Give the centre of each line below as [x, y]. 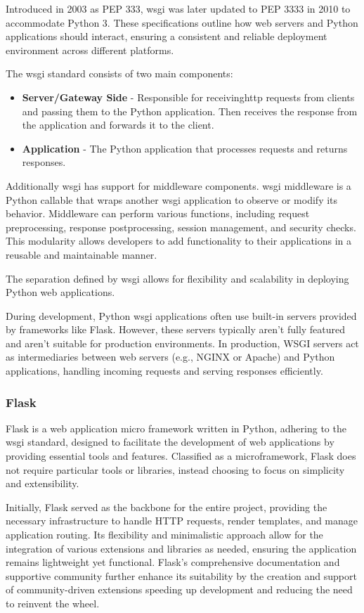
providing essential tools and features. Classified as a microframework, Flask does [181, 456]
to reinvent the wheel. [53, 603]
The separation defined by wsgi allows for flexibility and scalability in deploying [177, 278]
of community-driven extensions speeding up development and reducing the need [179, 589]
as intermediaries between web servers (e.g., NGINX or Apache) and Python [170, 357]
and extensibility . [43, 483]
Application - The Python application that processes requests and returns [185, 148]
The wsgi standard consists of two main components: [119, 73]
